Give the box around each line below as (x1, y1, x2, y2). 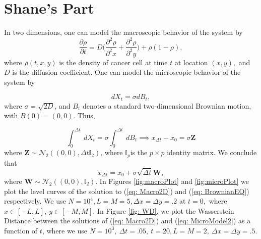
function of (4, 225, 38, 235)
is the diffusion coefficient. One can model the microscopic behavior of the (12, 67, 241, 77)
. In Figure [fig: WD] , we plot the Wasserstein (93, 205, 234, 216)
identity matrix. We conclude (167, 147, 257, 158)
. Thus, (73, 110, 95, 121)
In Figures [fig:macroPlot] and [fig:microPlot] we (99, 176, 249, 186)
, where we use (42, 225, 88, 235)
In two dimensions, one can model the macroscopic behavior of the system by (4, 27, 243, 37)
